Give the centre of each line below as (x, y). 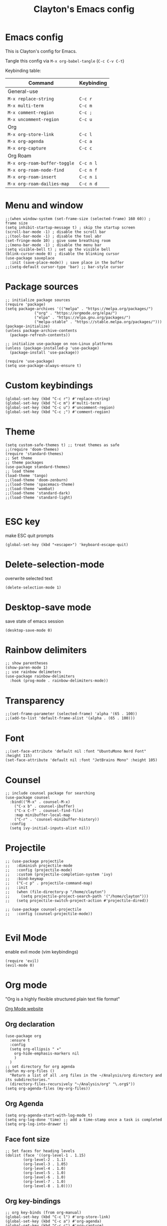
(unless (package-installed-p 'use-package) (52, 348)
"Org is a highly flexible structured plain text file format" (62, 999)
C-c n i (88, 177)
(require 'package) (25, 304)
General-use (23, 91)
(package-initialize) (28, 326)
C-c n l (88, 163)
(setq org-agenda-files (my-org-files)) (48, 1088)
